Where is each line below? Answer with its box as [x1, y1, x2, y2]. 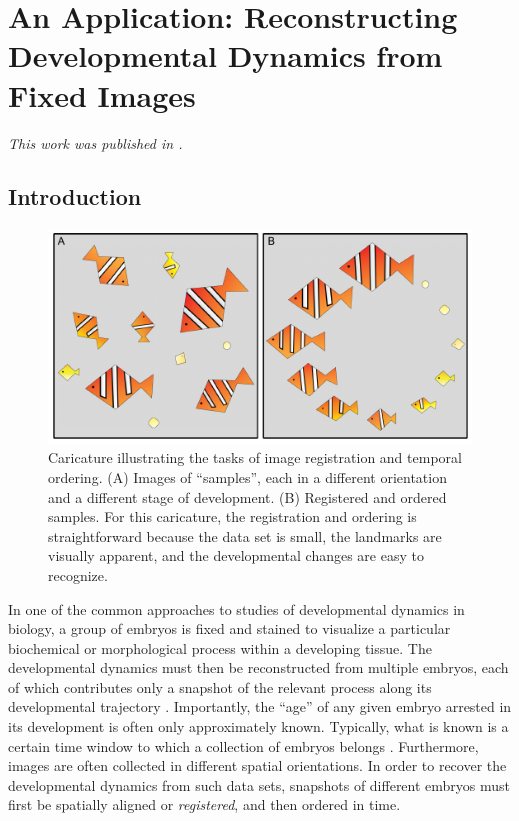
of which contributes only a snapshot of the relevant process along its [8, 676, 432, 697]
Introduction [8, 181, 142, 212]
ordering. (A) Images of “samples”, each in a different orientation [48, 466, 447, 487]
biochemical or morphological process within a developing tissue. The [8, 637, 432, 658]
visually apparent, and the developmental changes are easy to [48, 545, 424, 566]
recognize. [48, 564, 108, 585]
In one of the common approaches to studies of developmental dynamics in [8, 598, 465, 619]
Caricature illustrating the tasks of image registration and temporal [48, 447, 462, 468]
